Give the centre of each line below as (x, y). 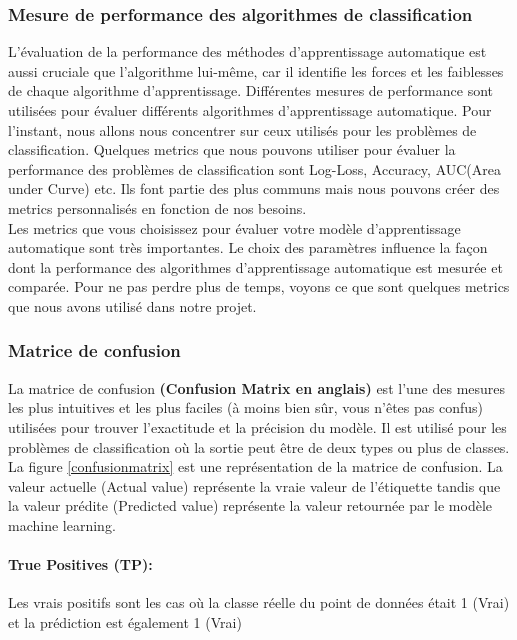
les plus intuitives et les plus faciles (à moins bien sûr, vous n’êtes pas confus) (245, 407)
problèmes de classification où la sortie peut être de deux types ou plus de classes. (259, 446)
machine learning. (62, 524)
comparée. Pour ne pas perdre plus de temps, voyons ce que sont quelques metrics (259, 286)
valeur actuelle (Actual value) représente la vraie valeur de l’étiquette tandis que (254, 485)
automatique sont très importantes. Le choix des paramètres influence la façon (248, 247)
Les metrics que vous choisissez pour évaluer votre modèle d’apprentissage (234, 227)
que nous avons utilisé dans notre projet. (132, 305)
